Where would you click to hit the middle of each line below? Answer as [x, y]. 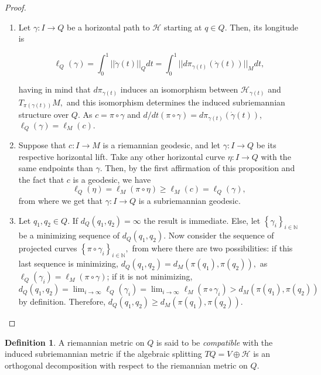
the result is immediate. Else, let [202, 220]
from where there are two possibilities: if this [212, 248]
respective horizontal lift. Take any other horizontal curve [122, 156]
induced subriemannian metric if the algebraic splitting [103, 354]
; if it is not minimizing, [150, 276]
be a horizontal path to [108, 27]
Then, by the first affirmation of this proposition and [200, 168]
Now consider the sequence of [221, 235]
